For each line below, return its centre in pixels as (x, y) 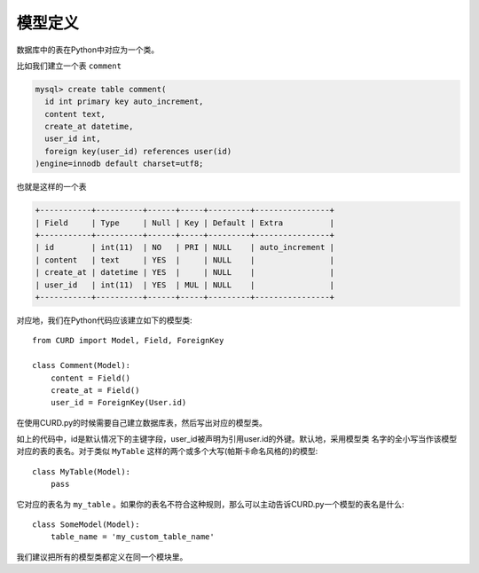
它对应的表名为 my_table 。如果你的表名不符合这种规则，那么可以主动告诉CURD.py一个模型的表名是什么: (210, 504)
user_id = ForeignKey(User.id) (118, 403)
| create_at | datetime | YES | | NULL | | (185, 272)
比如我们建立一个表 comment (69, 66)
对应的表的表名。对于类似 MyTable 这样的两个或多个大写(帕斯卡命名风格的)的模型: (167, 451)
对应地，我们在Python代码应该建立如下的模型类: (104, 320)
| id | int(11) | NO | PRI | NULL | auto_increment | (185, 247)
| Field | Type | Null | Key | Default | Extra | (185, 223)
